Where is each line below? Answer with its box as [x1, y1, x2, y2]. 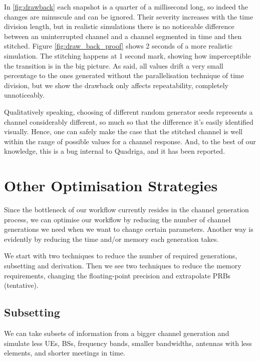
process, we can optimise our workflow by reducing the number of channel [4, 214, 231, 224]
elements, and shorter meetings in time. [4, 347, 125, 358]
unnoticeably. [4, 90, 45, 100]
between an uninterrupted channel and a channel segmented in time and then [4, 31, 242, 41]
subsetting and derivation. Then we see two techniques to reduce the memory [4, 260, 241, 270]
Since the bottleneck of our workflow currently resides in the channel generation [4, 204, 249, 215]
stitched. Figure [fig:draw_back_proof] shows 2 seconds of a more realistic [4, 41, 232, 51]
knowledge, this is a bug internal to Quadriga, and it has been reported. [4, 146, 225, 156]
